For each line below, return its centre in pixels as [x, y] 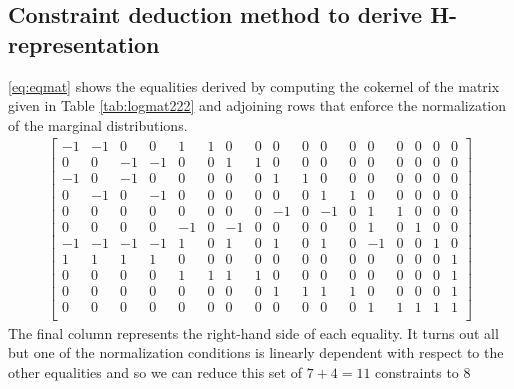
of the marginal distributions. [98, 124]
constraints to [417, 371]
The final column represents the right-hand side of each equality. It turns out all [253, 332]
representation [84, 43]
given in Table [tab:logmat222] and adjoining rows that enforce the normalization [257, 105]
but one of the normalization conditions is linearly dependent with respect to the [256, 352]
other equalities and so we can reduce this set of [155, 371]
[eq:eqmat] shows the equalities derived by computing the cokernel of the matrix [254, 85]
